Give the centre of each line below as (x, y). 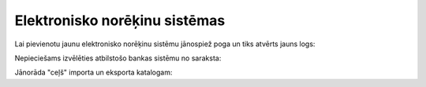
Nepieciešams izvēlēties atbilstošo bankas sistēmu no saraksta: (118, 58)
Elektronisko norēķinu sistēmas (120, 20)
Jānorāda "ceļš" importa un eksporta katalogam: (93, 72)
